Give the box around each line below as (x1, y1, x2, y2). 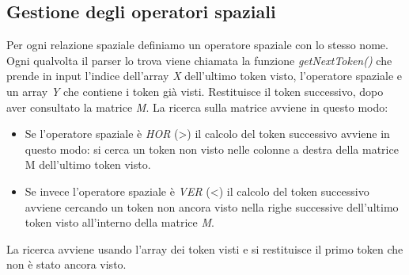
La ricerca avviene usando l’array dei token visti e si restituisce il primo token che (6, 240, 403, 257)
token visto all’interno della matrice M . (25, 214, 214, 231)
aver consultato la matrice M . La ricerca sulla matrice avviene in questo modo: (6, 98, 388, 115)
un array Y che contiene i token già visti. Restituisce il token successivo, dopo (6, 82, 384, 99)
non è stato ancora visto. (6, 256, 127, 273)
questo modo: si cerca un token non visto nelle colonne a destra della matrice (25, 140, 399, 157)
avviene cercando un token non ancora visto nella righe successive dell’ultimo (25, 198, 399, 215)
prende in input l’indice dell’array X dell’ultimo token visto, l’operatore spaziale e (6, 67, 403, 84)
